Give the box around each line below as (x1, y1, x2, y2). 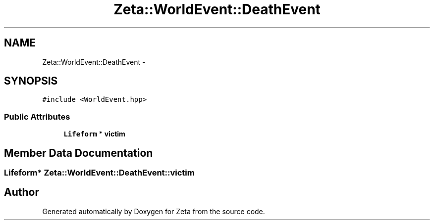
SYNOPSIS (4, 75, 58, 88)
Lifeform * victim (63, 130, 125, 138)
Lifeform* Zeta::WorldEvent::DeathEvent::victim (4, 168, 195, 178)
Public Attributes (4, 111, 70, 122)
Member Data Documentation (4, 146, 153, 159)
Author (4, 186, 39, 199)
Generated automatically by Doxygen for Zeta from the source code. (42, 207, 265, 216)
